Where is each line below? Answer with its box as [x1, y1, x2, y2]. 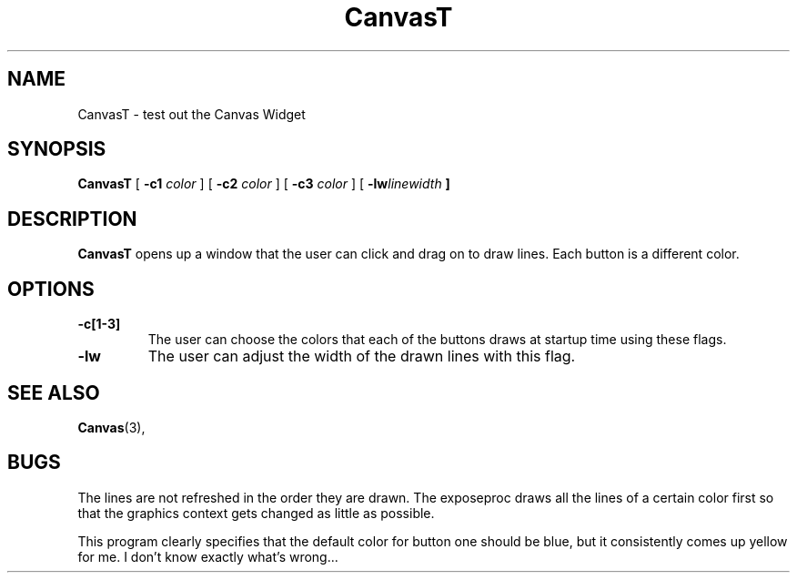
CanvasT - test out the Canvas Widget [77, 106, 306, 122]
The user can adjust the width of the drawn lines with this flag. [147, 347, 576, 366]
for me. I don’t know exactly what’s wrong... [77, 548, 338, 565]
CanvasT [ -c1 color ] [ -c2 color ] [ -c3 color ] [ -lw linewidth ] [77, 176, 450, 192]
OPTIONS [7, 277, 95, 300]
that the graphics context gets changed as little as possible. [77, 504, 435, 521]
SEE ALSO [7, 381, 100, 404]
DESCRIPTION [7, 207, 137, 230]
